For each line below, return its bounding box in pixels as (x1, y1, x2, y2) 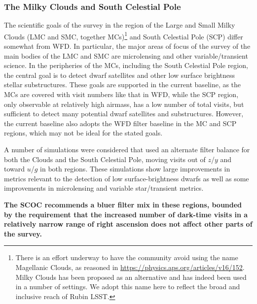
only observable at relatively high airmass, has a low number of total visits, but (4, 99, 244, 109)
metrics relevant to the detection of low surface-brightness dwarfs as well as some (4, 173, 249, 183)
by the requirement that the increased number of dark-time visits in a (4, 209, 248, 219)
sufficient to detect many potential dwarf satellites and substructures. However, (4, 108, 244, 119)
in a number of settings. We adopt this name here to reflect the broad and (15, 281, 240, 292)
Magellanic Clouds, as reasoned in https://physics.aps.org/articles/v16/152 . (15, 262, 245, 272)
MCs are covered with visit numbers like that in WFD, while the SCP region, (4, 89, 239, 100)
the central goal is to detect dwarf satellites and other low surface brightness (4, 69, 235, 80)
